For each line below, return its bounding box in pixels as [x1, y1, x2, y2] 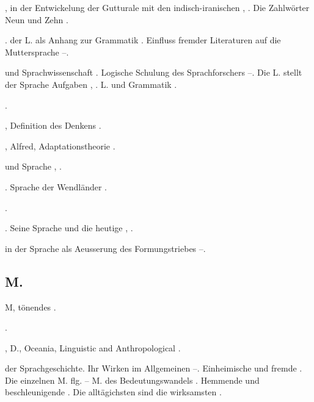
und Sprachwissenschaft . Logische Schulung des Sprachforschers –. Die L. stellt [5, 66, 302, 79]
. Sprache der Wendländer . [5, 180, 107, 193]
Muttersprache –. [5, 45, 69, 58]
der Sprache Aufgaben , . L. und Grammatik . [5, 77, 177, 90]
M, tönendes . [5, 300, 56, 313]
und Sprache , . [5, 160, 62, 173]
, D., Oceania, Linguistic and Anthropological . [5, 341, 181, 354]
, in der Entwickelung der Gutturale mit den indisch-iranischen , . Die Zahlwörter [5, 1, 310, 13]
